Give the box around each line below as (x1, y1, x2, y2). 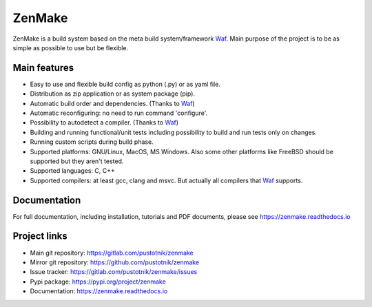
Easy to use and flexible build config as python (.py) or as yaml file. (30, 80, 220, 88)
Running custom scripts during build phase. (30, 138, 154, 146)
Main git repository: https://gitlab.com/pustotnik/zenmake (30, 248, 194, 257)
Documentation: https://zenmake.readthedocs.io (30, 287, 168, 295)
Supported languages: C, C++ (30, 167, 115, 175)
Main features (12, 62, 74, 74)
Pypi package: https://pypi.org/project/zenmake (30, 277, 167, 286)
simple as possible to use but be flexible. (12, 43, 129, 52)
